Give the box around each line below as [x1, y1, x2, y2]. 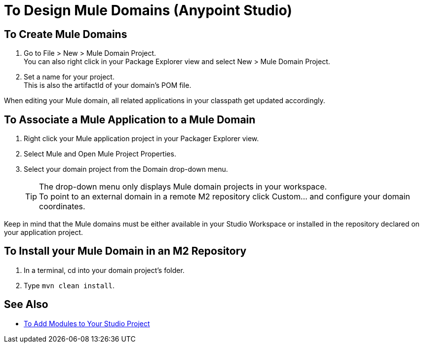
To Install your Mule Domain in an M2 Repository [4, 245, 247, 258]
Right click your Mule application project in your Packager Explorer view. [24, 134, 259, 143]
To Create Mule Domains [4, 28, 127, 40]
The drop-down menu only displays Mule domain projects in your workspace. [39, 182, 327, 192]
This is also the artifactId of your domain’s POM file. [24, 81, 192, 90]
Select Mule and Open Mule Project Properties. [24, 150, 176, 158]
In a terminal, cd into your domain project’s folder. [24, 266, 185, 274]
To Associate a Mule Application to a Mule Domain [4, 113, 256, 126]
